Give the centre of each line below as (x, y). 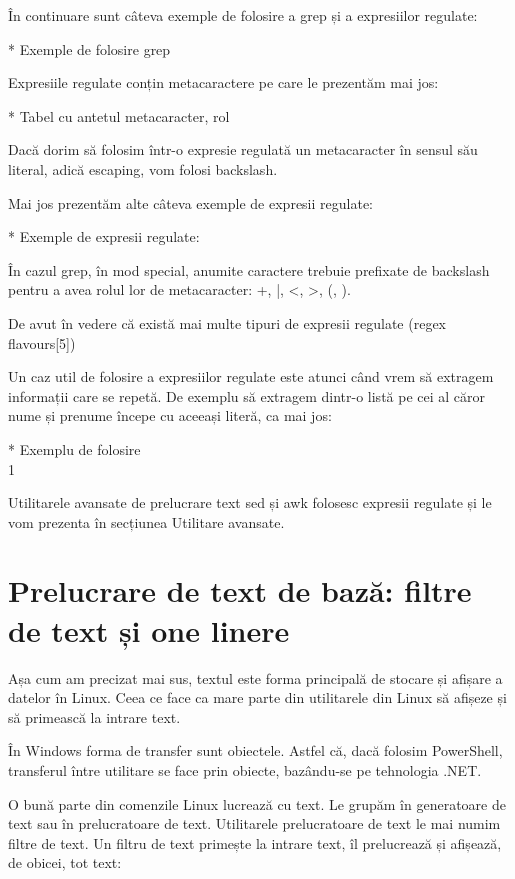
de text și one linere (149, 629)
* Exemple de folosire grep (89, 48)
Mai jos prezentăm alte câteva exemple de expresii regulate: (190, 202)
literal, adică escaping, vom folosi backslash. (143, 168)
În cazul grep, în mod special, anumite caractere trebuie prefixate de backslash (249, 269)
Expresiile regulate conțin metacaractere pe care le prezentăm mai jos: (223, 82)
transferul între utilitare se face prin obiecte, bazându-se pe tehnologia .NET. (245, 769)
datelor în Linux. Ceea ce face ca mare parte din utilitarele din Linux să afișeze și (257, 697)
